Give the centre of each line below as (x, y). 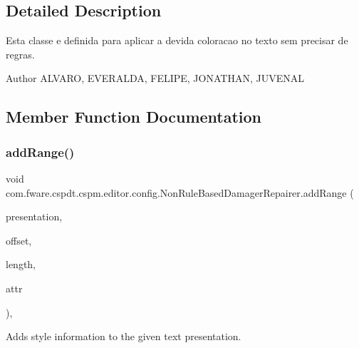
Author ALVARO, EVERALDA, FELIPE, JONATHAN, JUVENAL (155, 78)
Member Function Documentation (134, 117)
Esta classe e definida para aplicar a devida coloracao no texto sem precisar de (177, 40)
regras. (20, 54)
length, (21, 264)
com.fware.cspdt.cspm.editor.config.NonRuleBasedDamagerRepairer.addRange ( (180, 192)
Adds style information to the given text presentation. (124, 336)
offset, (19, 240)
